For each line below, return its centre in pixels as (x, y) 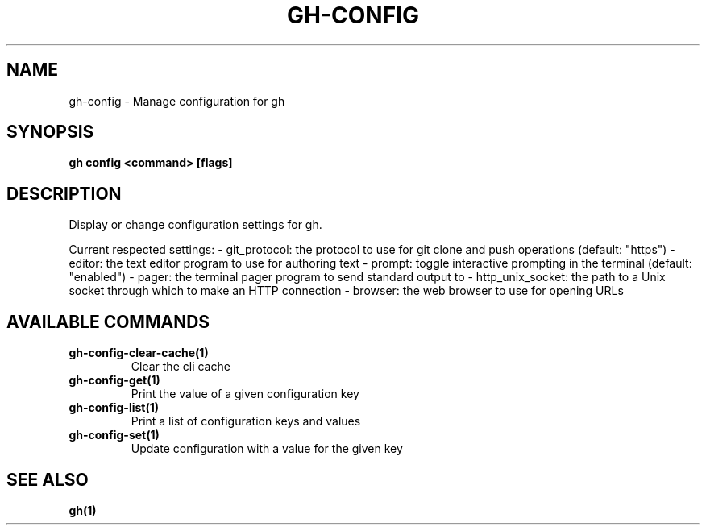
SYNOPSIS (50, 132)
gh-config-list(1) (114, 408)
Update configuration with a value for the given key (267, 449)
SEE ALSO (48, 479)
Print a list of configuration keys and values (246, 421)
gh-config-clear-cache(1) (139, 353)
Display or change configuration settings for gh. (195, 225)
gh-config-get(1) (114, 380)
